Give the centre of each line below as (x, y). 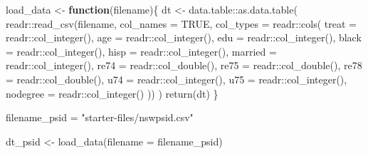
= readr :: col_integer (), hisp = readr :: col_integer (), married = (141, 51)
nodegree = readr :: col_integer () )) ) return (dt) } (112, 93)
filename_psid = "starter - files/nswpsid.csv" (100, 117)
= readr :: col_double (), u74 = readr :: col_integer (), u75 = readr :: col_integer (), (177, 79)
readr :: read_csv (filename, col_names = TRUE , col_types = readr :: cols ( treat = (181, 23)
